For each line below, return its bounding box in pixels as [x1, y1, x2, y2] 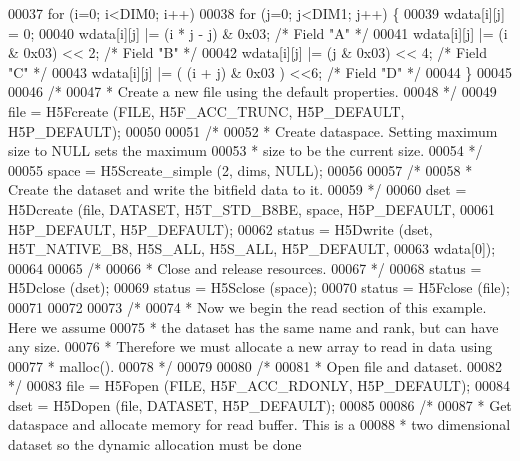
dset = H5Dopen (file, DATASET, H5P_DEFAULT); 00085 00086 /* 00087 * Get [8, 394, 512, 415]
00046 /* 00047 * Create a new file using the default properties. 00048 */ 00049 [8, 81, 497, 102]
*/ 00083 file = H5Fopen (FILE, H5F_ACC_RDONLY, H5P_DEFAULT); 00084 [8, 375, 510, 396]
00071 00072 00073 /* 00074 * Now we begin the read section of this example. [8, 296, 487, 317]
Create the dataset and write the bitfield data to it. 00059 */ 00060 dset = [8, 179, 467, 200]
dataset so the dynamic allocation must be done [8, 434, 302, 455]
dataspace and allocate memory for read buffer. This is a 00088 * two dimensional [8, 414, 511, 435]
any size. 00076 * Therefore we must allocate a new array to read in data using [8, 336, 493, 357]
